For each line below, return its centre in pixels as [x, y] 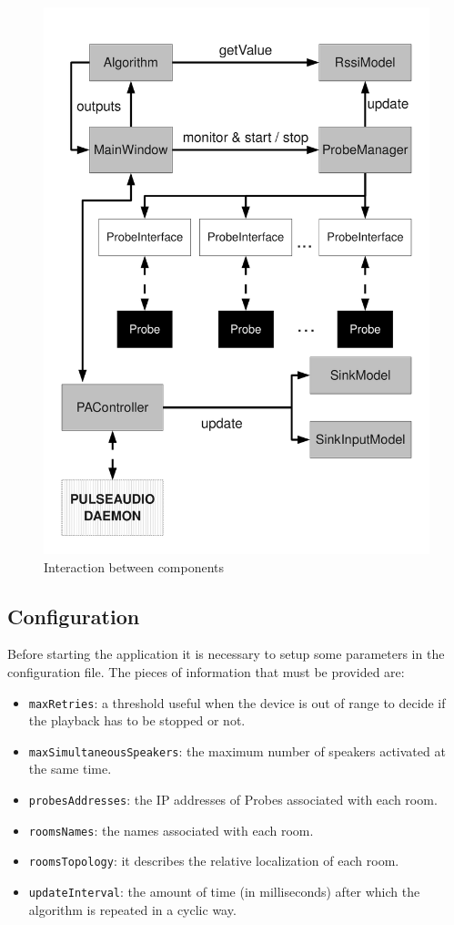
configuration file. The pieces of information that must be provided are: [206, 671]
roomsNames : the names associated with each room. [171, 830]
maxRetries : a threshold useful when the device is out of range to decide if [237, 702]
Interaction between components [134, 566]
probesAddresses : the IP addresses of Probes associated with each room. [233, 799]
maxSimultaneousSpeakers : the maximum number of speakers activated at [237, 750]
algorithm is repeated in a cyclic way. [132, 909]
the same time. [70, 769]
